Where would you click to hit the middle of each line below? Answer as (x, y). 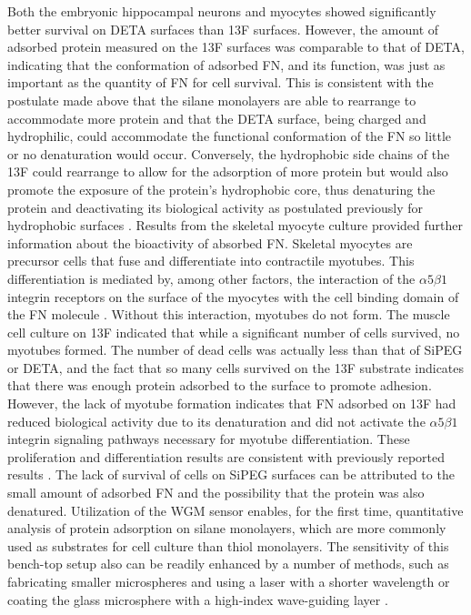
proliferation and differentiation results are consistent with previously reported (226, 456)
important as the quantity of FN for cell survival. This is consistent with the (220, 82)
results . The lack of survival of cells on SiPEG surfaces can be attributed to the (231, 474)
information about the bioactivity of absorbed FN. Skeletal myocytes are (210, 242)
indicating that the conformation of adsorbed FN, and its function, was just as (226, 64)
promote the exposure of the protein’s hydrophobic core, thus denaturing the (221, 189)
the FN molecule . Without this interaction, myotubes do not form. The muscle (229, 314)
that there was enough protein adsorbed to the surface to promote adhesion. (220, 385)
